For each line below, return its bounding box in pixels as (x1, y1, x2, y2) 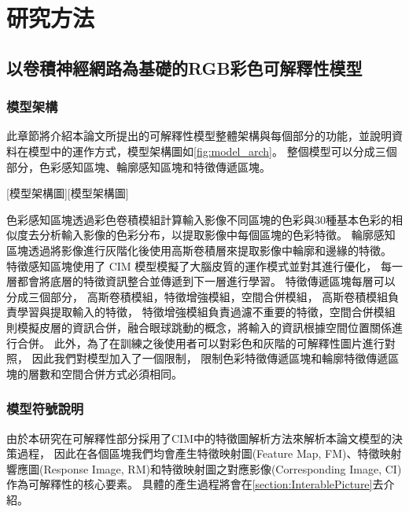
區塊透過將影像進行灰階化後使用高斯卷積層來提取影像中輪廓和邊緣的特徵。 (6, 241, 392, 258)
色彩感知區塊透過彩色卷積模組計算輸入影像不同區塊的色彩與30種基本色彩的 (6, 211, 392, 227)
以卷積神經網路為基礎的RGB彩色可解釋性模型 (6, 55, 363, 79)
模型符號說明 (6, 399, 84, 418)
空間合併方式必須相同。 (61, 365, 182, 381)
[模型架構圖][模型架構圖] (6, 185, 129, 201)
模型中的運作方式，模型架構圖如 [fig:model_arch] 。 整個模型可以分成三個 (28, 142, 397, 159)
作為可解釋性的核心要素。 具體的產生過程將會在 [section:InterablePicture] (6, 476, 373, 492)
